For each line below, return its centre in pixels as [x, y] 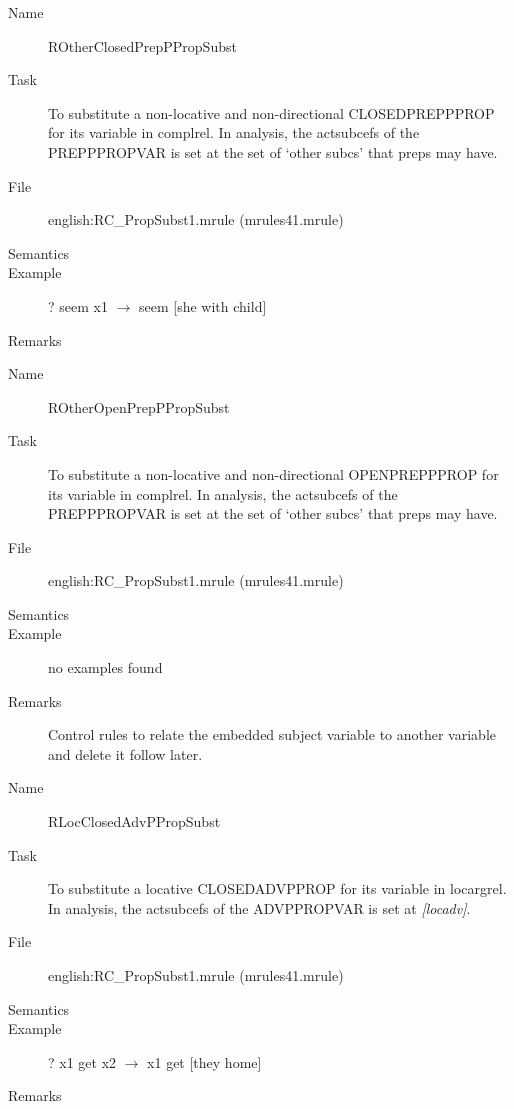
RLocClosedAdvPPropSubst [134, 821]
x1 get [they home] [204, 1061]
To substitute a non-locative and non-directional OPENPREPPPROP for [273, 473]
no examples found [105, 667]
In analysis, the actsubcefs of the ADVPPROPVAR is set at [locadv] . [259, 907]
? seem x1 [78, 305]
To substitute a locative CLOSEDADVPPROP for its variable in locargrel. [277, 888]
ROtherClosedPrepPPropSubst [142, 45]
